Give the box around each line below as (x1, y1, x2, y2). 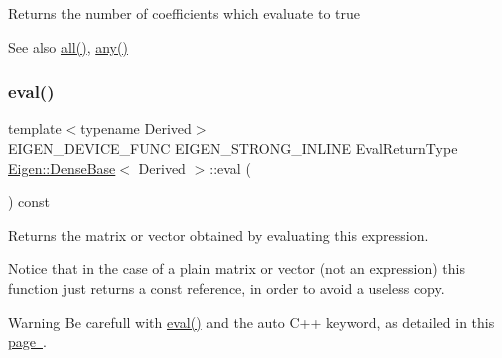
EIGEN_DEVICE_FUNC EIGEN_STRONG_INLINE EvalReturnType (8, 138, 458, 158)
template (8, 118, 62, 139)
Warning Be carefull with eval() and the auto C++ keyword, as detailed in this (8, 311, 495, 332)
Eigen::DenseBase (8, 157, 116, 178)
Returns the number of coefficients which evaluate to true (8, 3, 360, 23)
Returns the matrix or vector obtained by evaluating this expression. (8, 224, 429, 245)
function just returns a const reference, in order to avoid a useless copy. (8, 277, 445, 298)
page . (8, 331, 47, 352)
